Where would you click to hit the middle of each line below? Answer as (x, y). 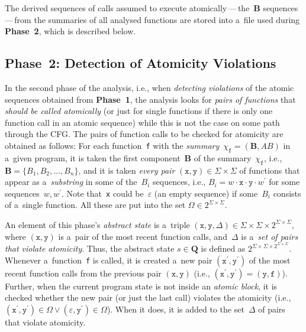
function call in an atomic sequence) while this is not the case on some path (142, 122)
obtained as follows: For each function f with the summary (112, 145)
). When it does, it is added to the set (175, 309)
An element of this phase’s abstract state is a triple (97, 224)
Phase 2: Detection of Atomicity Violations (141, 63)
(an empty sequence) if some (206, 193)
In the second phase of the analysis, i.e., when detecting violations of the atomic (149, 87)
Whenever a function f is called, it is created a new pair (109, 260)
